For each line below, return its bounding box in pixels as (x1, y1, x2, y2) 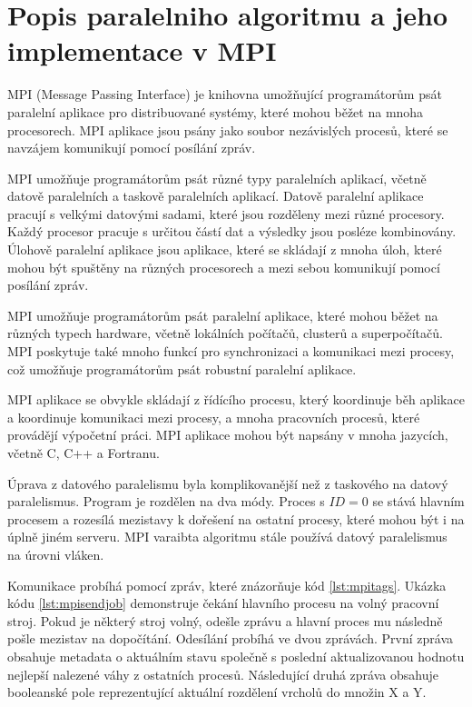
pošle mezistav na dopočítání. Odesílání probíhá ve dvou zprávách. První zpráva (7, 629, 454, 648)
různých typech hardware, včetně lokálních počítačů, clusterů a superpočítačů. (7, 324, 443, 343)
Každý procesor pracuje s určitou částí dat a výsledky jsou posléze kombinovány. (7, 222, 457, 241)
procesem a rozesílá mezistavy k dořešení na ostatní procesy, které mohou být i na (7, 509, 465, 528)
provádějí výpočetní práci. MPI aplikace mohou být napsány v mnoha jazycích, (7, 425, 448, 444)
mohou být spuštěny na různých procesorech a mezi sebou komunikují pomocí (7, 257, 440, 276)
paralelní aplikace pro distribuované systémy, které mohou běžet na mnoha (7, 102, 424, 121)
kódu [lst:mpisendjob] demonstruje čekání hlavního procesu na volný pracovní (7, 593, 439, 612)
